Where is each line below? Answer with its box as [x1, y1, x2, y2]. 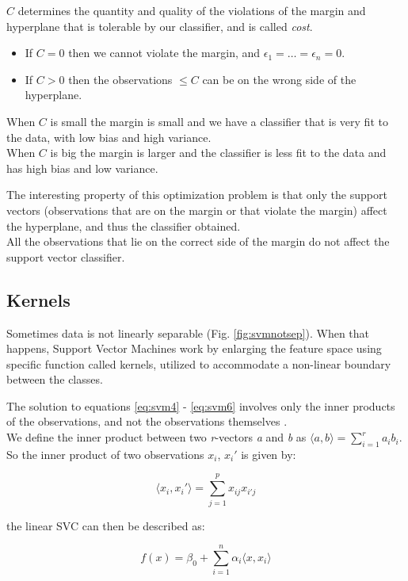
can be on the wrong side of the [202, 71, 357, 87]
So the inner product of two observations [6, 445, 204, 462]
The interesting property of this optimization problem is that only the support [6, 186, 387, 203]
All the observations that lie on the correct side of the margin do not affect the [6, 233, 390, 250]
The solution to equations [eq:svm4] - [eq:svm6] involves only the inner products [6, 397, 395, 414]
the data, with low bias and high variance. [6, 128, 212, 145]
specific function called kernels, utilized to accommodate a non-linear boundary [6, 355, 391, 372]
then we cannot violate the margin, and [68, 44, 261, 61]
